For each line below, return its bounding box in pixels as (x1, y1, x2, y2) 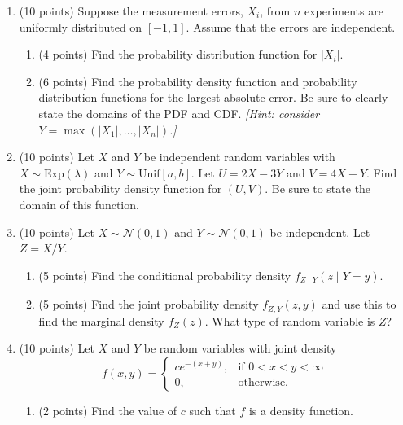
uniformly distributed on (19, 18, 142, 35)
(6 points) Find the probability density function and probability (38, 72, 357, 90)
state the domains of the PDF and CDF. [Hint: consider (38, 104, 320, 121)
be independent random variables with (143, 148, 335, 165)
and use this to (322, 296, 396, 313)
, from (260, 2, 291, 19)
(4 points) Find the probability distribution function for (38, 46, 318, 63)
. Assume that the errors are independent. (186, 18, 396, 35)
